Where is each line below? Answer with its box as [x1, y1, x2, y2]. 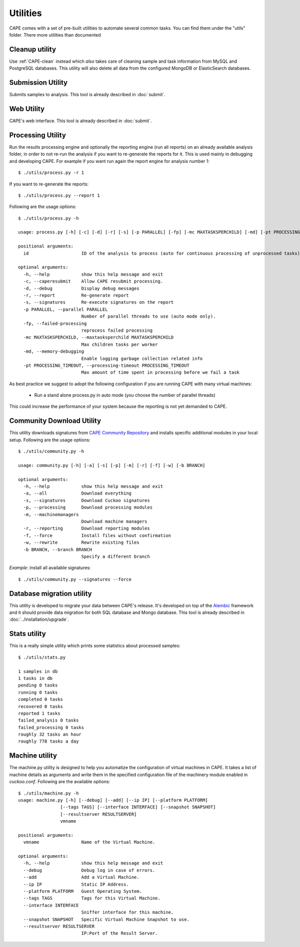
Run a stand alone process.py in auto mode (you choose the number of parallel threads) [34, 392, 216, 398]
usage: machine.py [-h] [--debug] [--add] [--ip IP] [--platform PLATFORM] [18, 797, 208, 803]
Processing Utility [9, 131, 66, 139]
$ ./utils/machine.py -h [18, 790, 79, 796]
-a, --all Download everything [23, 491, 132, 496]
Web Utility [9, 104, 45, 113]
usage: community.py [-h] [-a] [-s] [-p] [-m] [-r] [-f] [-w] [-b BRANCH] [18, 462, 205, 468]
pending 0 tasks [18, 682, 58, 688]
